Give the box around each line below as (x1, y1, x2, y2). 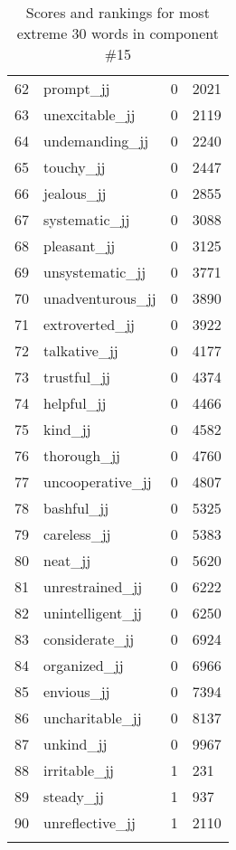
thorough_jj (43, 445, 120, 466)
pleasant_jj (43, 235, 116, 256)
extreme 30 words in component (16, 23, 219, 43)
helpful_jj (43, 392, 107, 413)
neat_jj (43, 550, 91, 571)
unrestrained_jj (43, 576, 143, 597)
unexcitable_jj (43, 104, 136, 125)
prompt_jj (43, 78, 110, 99)
